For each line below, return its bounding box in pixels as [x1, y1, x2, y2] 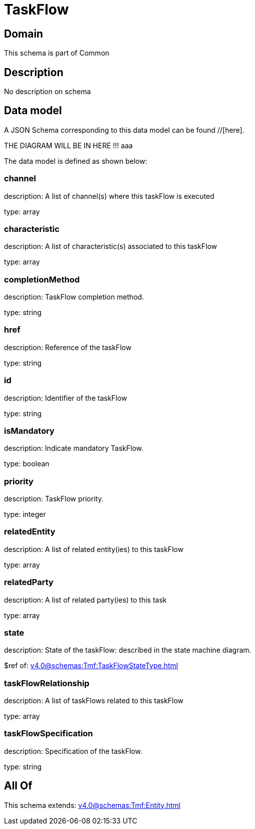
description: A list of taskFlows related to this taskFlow [4, 696, 183, 705]
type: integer [4, 510, 46, 519]
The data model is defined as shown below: [4, 156, 147, 165]
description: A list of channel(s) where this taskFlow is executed [4, 191, 214, 200]
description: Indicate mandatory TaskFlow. [4, 444, 143, 453]
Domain [4, 27, 43, 40]
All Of [4, 779, 32, 792]
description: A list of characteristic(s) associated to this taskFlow [4, 242, 217, 251]
